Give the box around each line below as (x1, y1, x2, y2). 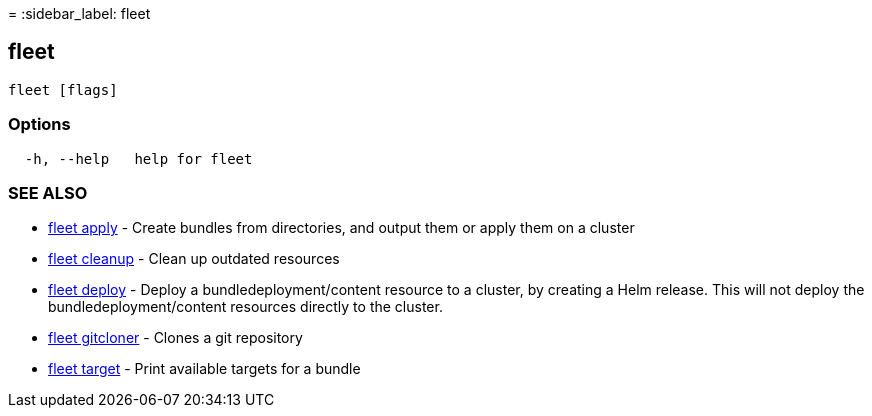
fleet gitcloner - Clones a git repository (48, 329, 303, 347)
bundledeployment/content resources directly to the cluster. (48, 298, 443, 316)
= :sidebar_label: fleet (8, 5, 151, 22)
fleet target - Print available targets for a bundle (48, 360, 361, 378)
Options (8, 114, 71, 135)
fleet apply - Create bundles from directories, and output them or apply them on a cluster (48, 219, 635, 237)
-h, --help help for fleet (24, 150, 253, 167)
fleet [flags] (8, 81, 118, 98)
